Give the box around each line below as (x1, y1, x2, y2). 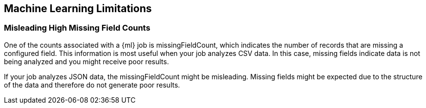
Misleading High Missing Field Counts (4, 23, 150, 33)
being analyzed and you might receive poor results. (4, 57, 169, 66)
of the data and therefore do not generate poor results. (4, 80, 180, 89)
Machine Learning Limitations (4, 2, 152, 15)
